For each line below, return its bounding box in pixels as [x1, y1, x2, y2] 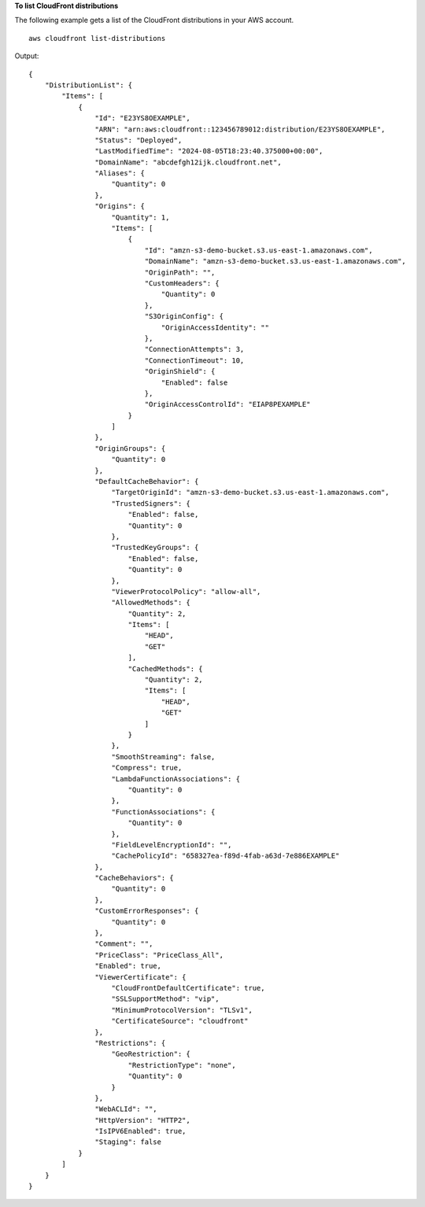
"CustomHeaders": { [144, 279, 220, 287]
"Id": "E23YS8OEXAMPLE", [94, 114, 190, 123]
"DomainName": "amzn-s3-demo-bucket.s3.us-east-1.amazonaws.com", [144, 257, 407, 266]
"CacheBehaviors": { [94, 873, 175, 883]
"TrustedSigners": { [111, 499, 190, 508]
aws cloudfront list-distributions [28, 34, 166, 42]
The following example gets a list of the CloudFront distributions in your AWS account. [14, 16, 294, 25]
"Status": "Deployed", [94, 135, 183, 145]
